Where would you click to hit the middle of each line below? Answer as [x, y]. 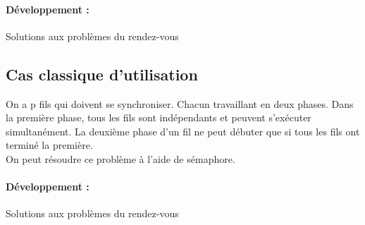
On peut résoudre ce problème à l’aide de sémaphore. [120, 158]
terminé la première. [49, 145]
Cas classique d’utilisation [102, 74]
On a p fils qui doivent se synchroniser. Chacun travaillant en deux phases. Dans [180, 103]
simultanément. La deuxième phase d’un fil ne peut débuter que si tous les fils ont [183, 131]
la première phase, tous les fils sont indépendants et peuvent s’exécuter [159, 117]
